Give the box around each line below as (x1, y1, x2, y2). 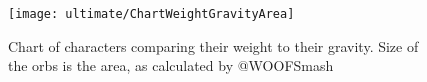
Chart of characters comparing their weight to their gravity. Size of (8, 35, 419, 56)
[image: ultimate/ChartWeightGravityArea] (8, 7, 295, 21)
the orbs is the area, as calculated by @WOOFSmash (8, 55, 334, 76)
